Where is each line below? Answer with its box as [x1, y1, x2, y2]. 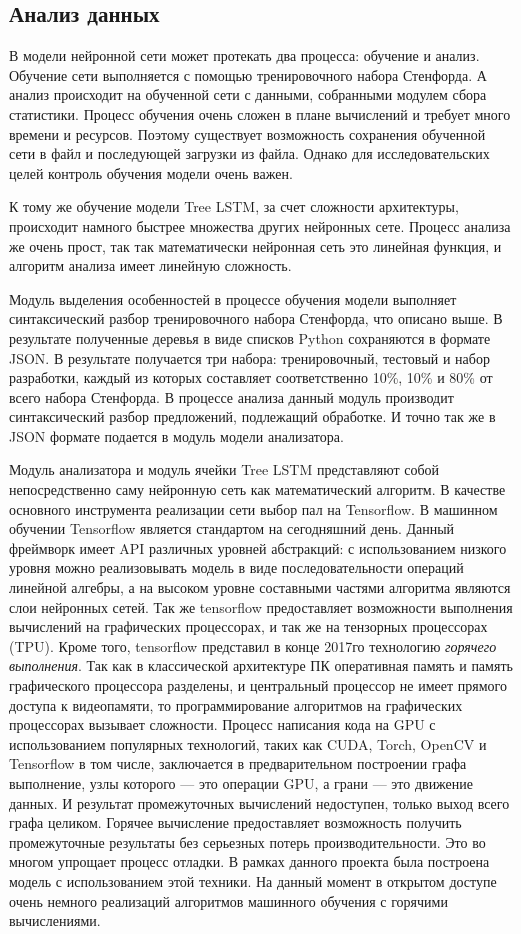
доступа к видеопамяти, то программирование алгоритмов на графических [9, 694, 463, 715]
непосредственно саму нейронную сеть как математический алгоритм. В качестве [9, 479, 506, 500]
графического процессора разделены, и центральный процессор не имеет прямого [9, 675, 507, 696]
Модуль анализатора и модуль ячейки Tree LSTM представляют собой [9, 459, 440, 480]
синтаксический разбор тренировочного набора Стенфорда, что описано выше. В [9, 308, 503, 329]
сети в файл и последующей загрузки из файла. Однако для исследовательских [9, 143, 490, 164]
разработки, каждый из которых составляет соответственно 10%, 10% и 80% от [9, 367, 493, 388]
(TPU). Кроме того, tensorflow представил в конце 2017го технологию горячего [9, 635, 497, 656]
